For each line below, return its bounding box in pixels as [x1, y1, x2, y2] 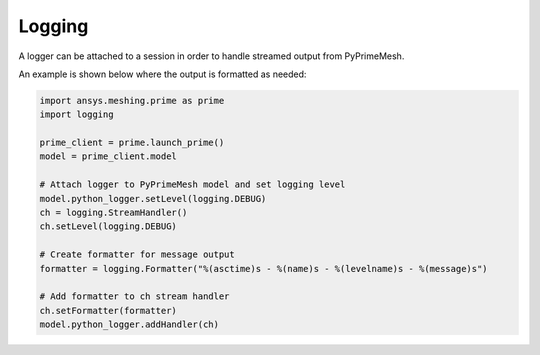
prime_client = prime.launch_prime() [39, 137, 225, 149]
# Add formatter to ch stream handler [39, 291, 230, 302]
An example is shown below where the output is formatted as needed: [18, 68, 307, 80]
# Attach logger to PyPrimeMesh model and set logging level [39, 179, 346, 190]
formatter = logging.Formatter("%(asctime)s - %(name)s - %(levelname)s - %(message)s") [39, 263, 489, 274]
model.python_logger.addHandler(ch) [39, 319, 220, 330]
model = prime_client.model [39, 151, 177, 162]
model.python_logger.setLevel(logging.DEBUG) [39, 193, 267, 204]
